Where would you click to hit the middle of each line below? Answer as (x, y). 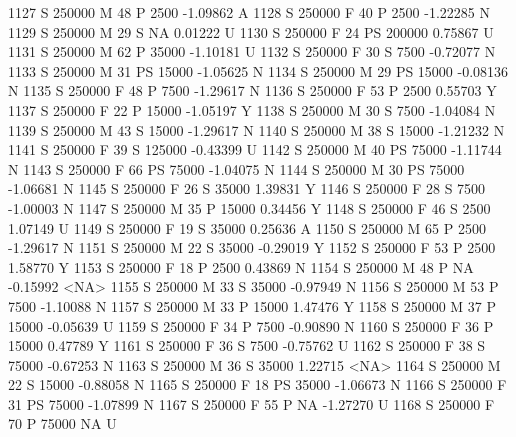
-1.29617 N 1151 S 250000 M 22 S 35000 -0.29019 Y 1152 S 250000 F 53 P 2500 (252, 247)
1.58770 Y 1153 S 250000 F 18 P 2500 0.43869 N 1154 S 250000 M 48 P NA (241, 266)
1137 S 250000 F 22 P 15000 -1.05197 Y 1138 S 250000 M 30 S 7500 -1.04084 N (252, 109)
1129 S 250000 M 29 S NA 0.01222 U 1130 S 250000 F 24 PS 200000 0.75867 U (251, 31)
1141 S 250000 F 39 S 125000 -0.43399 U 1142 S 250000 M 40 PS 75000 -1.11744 (255, 149)
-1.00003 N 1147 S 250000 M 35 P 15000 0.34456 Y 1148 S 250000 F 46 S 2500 (249, 207)
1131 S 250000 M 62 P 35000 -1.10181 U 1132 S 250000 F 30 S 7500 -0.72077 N (252, 51)
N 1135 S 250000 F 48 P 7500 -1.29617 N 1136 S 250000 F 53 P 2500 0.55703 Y (252, 90)
